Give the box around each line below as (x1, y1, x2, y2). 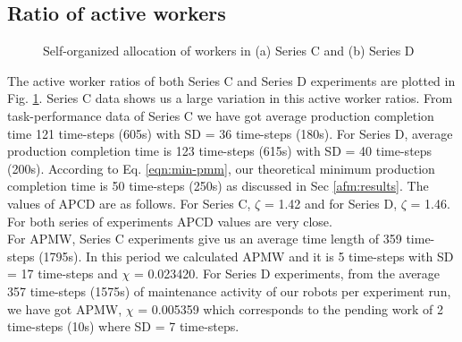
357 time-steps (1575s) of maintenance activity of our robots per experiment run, (7, 281, 451, 300)
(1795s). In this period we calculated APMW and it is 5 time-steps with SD (38, 246, 454, 265)
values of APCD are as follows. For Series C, (7, 193, 251, 212)
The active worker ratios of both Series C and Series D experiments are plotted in (7, 71, 456, 90)
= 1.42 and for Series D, (264, 193, 398, 212)
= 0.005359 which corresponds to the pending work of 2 (138, 299, 443, 318)
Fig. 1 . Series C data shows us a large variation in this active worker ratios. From (7, 89, 453, 107)
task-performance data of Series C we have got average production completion (7, 106, 434, 124)
